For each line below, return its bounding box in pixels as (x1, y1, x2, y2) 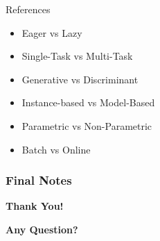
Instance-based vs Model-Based (21, 95, 155, 110)
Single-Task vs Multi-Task (21, 49, 133, 63)
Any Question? (6, 222, 78, 236)
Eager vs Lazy (21, 25, 82, 40)
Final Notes (6, 172, 72, 189)
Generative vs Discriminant (21, 72, 139, 86)
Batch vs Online (21, 142, 91, 156)
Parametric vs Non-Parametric (21, 118, 152, 133)
